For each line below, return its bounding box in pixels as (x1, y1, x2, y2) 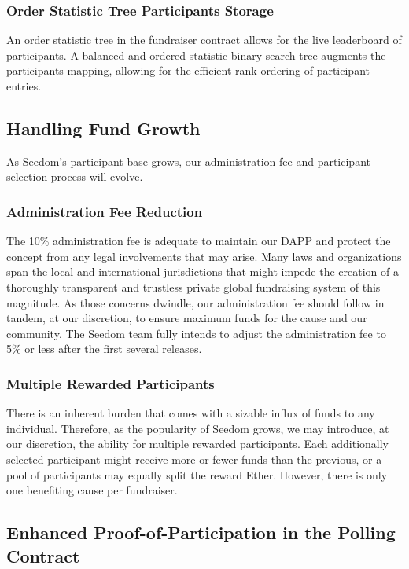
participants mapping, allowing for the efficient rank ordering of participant (6, 62, 370, 79)
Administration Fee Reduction (6, 201, 203, 221)
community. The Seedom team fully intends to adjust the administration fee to (6, 325, 386, 341)
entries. (6, 78, 42, 94)
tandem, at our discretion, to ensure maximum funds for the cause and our (6, 310, 367, 326)
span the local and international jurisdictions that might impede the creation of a (6, 263, 399, 280)
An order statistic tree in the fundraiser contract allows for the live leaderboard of (6, 31, 402, 48)
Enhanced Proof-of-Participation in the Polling (6, 520, 396, 545)
